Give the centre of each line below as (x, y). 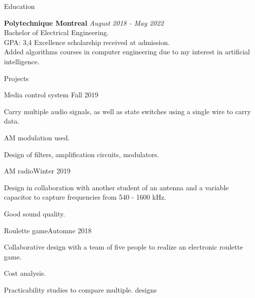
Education (19, 6)
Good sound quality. (35, 213)
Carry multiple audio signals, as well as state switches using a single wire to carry (127, 111)
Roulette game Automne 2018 (48, 230)
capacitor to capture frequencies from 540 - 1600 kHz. (85, 197)
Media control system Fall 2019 (51, 95)
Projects (17, 78)
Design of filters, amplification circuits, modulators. (82, 154)
